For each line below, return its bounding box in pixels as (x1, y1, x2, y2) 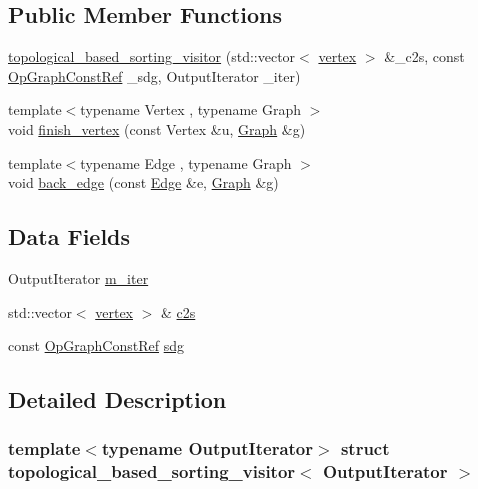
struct (340, 436, 390, 461)
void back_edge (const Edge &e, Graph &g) (8, 172, 279, 193)
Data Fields (8, 221, 131, 252)
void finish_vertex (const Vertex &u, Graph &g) (8, 118, 306, 139)
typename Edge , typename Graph (80, 152, 292, 173)
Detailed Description (8, 384, 227, 415)
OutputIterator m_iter (8, 267, 149, 288)
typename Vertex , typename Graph (80, 99, 302, 120)
